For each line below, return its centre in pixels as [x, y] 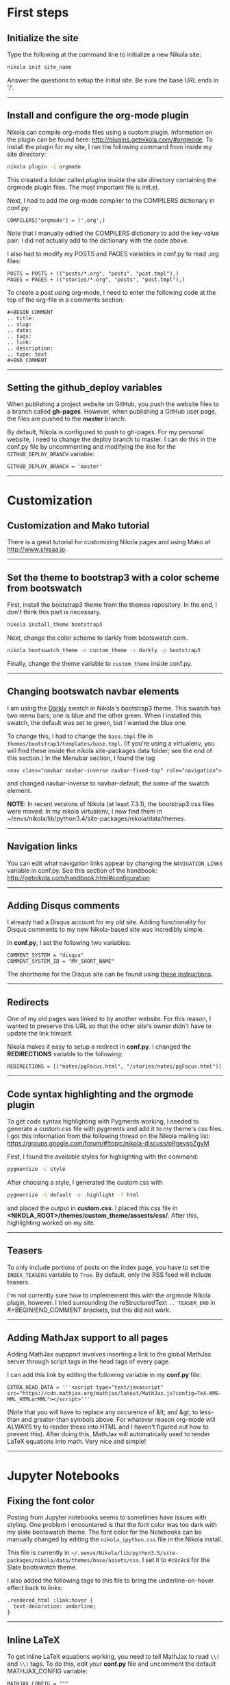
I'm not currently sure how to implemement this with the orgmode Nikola [109, 1295]
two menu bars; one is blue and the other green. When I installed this [104, 715]
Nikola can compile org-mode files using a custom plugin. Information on [110, 132]
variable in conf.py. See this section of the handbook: [82, 870]
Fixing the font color [51, 1500]
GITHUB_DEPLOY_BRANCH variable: [51, 454]
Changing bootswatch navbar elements [93, 692]
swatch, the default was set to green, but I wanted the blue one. [97, 722]
